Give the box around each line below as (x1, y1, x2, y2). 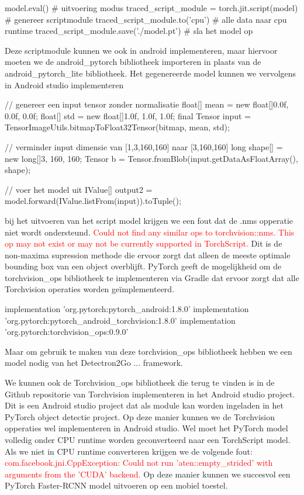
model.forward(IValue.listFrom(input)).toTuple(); (5, 195, 181, 207)
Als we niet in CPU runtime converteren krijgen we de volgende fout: (5, 445, 253, 457)
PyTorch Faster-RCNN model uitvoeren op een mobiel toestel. (5, 479, 228, 491)
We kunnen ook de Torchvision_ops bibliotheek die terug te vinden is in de (5, 376, 275, 389)
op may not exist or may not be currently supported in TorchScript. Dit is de (5, 237, 282, 250)
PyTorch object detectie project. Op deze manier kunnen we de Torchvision (5, 410, 275, 423)
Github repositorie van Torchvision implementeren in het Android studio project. (5, 387, 295, 400)
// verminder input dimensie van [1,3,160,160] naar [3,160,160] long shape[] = (5, 140, 283, 153)
